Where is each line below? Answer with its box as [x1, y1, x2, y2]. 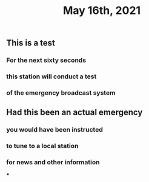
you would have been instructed [6, 126, 103, 134]
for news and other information [6, 158, 100, 167]
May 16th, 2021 [62, 4, 141, 18]
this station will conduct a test [6, 72, 97, 81]
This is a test [6, 38, 56, 49]
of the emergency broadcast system [6, 89, 116, 97]
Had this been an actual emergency [6, 107, 143, 118]
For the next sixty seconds [6, 56, 87, 64]
